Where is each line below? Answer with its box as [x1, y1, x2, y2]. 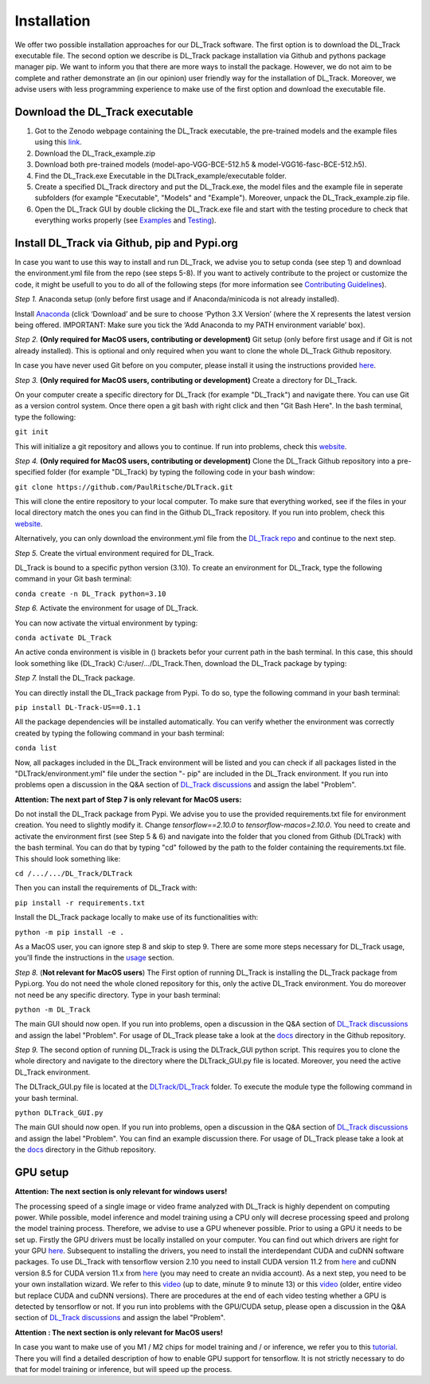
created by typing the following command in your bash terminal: [14, 728, 225, 738]
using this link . [34, 137, 83, 147]
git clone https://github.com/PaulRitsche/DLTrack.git [14, 483, 234, 491]
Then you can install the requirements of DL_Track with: [14, 883, 198, 893]
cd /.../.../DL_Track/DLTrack [14, 869, 133, 878]
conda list [14, 743, 57, 753]
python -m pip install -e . [14, 928, 125, 936]
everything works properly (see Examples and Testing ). [34, 215, 217, 225]
